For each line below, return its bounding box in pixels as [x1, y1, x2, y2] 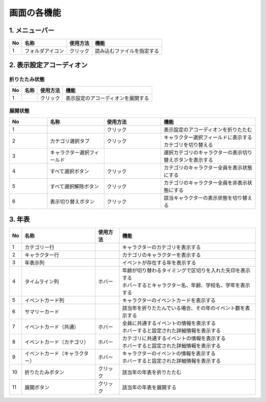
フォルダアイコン [25, 47, 64, 54]
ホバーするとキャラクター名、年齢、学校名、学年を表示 [122, 282, 251, 289]
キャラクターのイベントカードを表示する [122, 297, 216, 304]
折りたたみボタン [25, 369, 65, 376]
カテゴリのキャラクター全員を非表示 [163, 179, 248, 186]
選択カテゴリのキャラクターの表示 [163, 149, 243, 156]
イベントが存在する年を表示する [122, 259, 197, 266]
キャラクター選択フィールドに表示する [163, 134, 252, 141]
